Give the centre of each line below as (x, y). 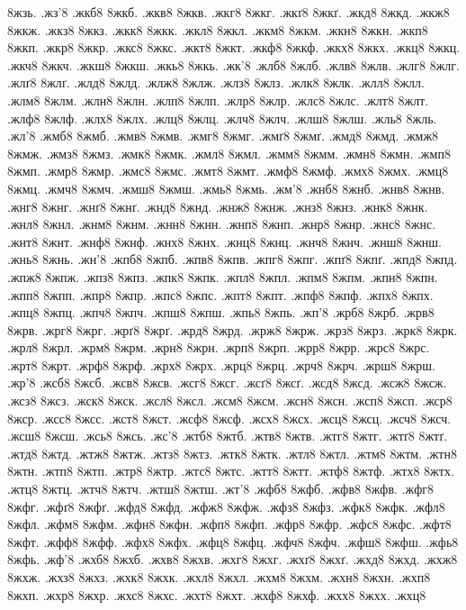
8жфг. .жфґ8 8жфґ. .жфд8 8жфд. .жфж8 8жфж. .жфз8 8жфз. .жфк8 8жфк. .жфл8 (226, 506)
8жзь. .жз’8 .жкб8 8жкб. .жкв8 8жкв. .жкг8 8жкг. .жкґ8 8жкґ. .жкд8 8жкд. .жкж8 (229, 12)
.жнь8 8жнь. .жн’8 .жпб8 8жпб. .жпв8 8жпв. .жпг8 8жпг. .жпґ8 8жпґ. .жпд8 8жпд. (233, 259)
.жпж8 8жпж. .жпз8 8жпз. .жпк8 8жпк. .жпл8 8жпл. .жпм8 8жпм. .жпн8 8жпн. (223, 276)
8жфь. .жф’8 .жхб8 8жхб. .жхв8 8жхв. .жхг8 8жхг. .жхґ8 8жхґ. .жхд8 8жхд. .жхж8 (233, 559)
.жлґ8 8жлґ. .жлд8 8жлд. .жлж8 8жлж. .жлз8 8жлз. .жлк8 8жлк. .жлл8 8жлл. (216, 82)
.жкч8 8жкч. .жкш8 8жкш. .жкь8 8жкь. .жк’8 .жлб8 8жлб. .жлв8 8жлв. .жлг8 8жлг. (233, 64)
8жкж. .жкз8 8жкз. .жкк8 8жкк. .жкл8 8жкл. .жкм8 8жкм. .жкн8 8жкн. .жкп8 (218, 29)
